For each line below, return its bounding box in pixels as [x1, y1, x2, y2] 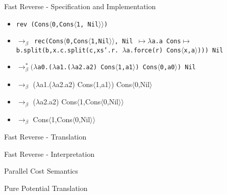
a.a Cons [152, 38, 181, 45]
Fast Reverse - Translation [4, 131, 87, 142]
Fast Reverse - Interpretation [4, 148, 95, 159]
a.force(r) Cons [126, 46, 181, 54]
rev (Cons [16, 20, 49, 28]
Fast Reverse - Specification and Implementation [4, 1, 156, 11]
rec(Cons [34, 38, 64, 45]
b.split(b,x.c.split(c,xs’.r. [16, 46, 119, 54]
